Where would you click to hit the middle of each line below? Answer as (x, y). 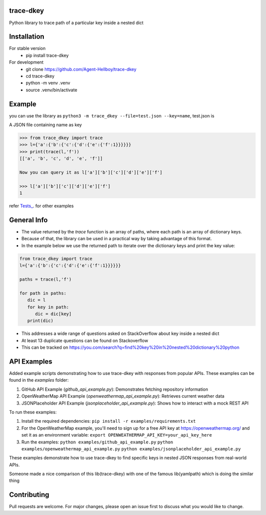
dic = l (36, 300)
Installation (27, 37)
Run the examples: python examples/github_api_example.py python (97, 442)
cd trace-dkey (40, 76)
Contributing (29, 495)
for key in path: (48, 307)
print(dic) (40, 321)
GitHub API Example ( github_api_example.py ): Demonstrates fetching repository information (115, 389)
